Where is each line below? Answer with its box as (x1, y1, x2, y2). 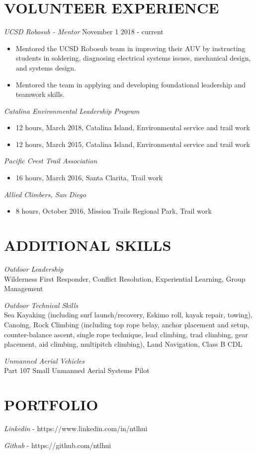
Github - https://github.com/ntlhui (4, 440, 111, 450)
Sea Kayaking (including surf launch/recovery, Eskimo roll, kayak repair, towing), (4, 309, 253, 320)
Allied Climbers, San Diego (4, 189, 86, 199)
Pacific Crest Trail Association (4, 155, 97, 166)
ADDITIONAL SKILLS (4, 235, 171, 255)
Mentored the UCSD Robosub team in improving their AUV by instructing (15, 43, 246, 53)
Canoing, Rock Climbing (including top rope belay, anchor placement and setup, (4, 319, 250, 329)
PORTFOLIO (4, 394, 98, 415)
